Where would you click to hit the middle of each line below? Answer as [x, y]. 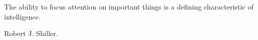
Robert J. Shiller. [31, 33]
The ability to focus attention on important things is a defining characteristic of [129, 6]
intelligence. [22, 16]
